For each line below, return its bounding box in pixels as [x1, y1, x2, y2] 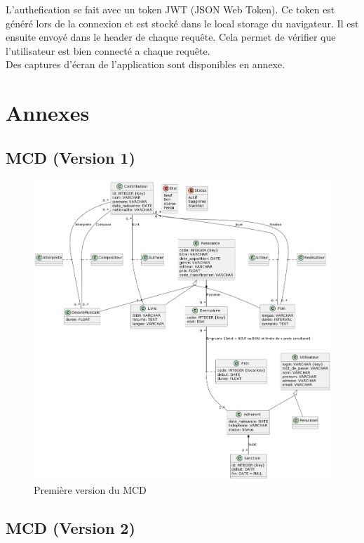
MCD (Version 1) [6, 146, 135, 168]
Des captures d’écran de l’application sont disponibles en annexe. [6, 57, 285, 72]
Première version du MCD [34, 483, 147, 497]
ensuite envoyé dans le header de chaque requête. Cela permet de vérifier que [6, 30, 336, 44]
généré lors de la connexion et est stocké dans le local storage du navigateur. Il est [6, 15, 359, 30]
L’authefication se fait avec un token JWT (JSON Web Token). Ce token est [6, 2, 335, 16]
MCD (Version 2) [6, 517, 135, 539]
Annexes [6, 98, 90, 127]
